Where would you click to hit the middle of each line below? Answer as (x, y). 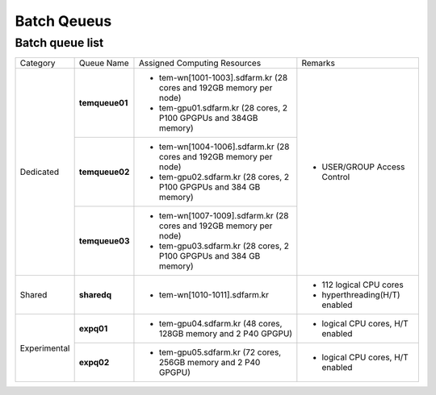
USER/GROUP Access (363, 167)
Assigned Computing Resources (200, 63)
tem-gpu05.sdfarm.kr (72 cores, (220, 352)
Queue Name (104, 63)
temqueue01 (103, 103)
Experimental (45, 348)
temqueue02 (104, 172)
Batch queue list (59, 43)
